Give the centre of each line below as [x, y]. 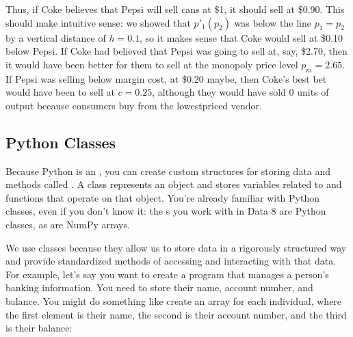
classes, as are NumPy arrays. [68, 224]
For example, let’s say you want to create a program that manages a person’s [167, 274]
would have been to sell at [60, 92]
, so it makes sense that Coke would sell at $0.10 [241, 37]
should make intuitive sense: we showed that [98, 22]
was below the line [273, 22]
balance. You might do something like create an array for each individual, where [174, 300]
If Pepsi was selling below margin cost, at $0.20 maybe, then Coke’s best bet [166, 78]
